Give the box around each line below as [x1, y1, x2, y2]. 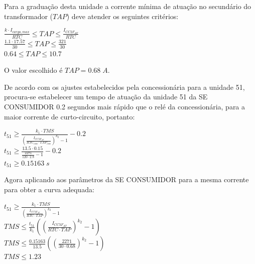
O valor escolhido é [4, 65, 63, 75]
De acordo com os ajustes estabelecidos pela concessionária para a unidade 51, [4, 81, 245, 92]
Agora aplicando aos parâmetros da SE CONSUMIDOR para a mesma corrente [4, 174, 249, 185]
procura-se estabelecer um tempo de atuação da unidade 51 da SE [4, 91, 208, 102]
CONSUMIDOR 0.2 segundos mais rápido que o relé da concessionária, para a [4, 101, 245, 111]
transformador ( [4, 11, 53, 21]
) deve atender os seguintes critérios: [66, 11, 179, 21]
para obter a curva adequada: [4, 184, 94, 194]
